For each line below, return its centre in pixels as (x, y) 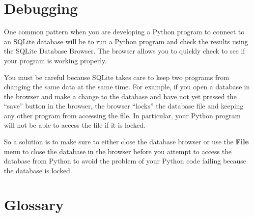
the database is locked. (38, 170)
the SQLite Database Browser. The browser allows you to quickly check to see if (125, 51)
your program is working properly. (56, 60)
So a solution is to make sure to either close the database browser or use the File (127, 142)
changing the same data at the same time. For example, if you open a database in (127, 87)
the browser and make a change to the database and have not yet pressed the (120, 96)
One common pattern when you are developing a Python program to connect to (124, 32)
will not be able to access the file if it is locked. (75, 125)
